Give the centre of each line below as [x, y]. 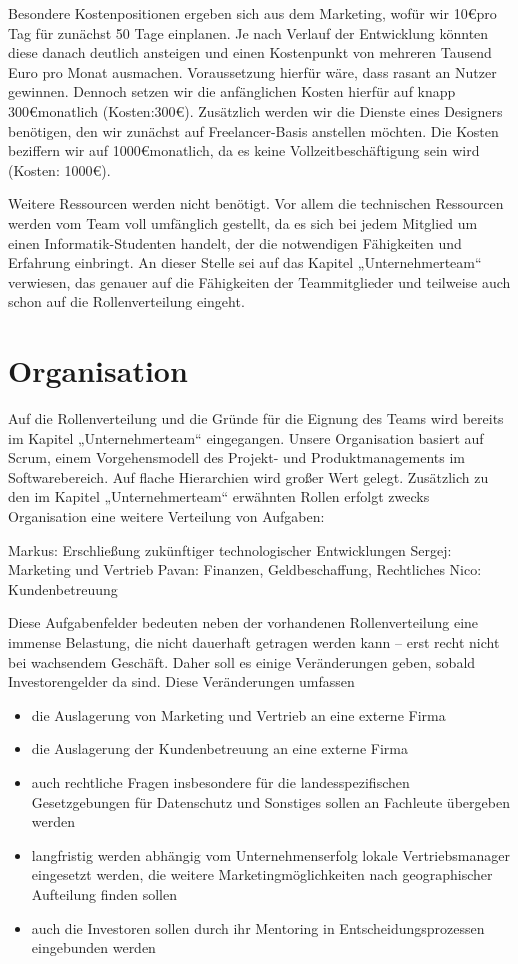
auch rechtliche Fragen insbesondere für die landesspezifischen [220, 781]
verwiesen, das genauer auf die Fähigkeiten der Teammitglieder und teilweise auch [259, 281]
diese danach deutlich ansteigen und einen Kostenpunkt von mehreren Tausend [250, 52]
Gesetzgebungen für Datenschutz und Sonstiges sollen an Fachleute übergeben [270, 801]
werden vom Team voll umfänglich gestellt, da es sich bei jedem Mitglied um [243, 222]
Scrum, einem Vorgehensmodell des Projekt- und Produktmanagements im [236, 457]
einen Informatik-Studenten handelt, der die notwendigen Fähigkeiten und [235, 242]
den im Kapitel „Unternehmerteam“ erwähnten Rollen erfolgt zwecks [219, 496]
